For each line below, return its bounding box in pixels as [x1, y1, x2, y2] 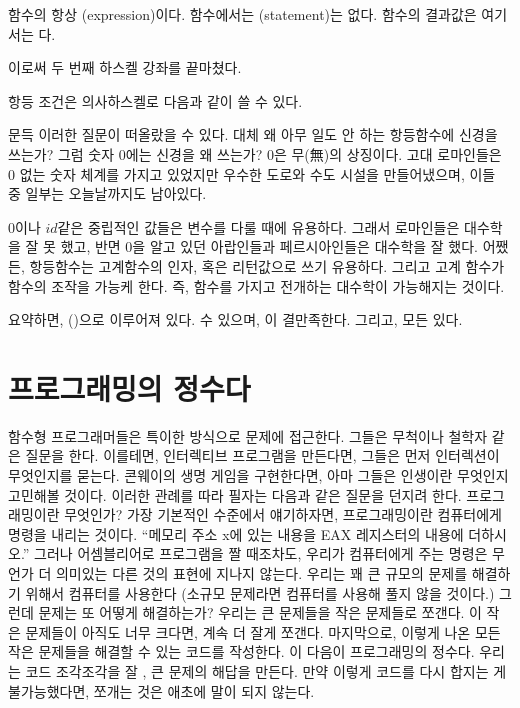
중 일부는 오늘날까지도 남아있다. [8, 183, 207, 204]
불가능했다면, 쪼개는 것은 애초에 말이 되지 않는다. [8, 680, 315, 701]
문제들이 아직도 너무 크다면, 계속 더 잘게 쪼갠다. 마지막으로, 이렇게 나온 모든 [25, 621, 501, 642]
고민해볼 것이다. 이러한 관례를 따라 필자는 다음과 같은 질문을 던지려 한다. [8, 484, 462, 505]
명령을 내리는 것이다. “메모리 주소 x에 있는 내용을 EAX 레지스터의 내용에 [8, 523, 464, 544]
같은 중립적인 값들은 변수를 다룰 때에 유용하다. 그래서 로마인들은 [57, 216, 460, 237]
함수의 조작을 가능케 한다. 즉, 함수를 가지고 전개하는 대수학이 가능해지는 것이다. [8, 275, 505, 296]
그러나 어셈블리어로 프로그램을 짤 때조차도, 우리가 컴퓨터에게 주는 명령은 [34, 543, 488, 564]
